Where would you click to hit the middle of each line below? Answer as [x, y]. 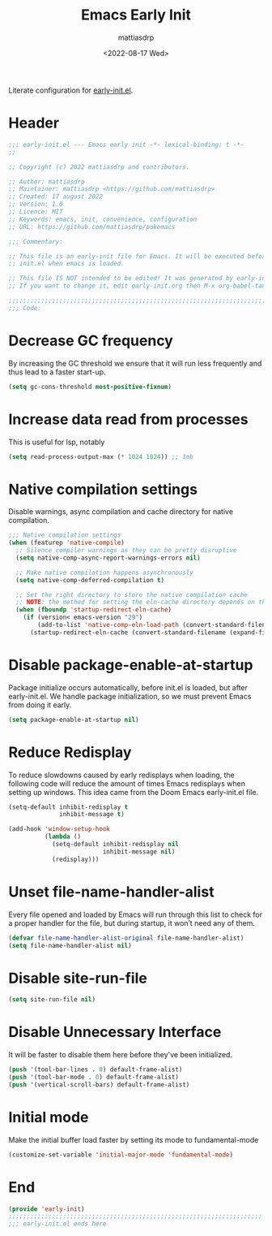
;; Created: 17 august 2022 [56, 197]
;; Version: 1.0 [36, 205]
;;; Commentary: [36, 241]
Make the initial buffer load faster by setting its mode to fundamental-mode [134, 1139]
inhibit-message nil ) [139, 851]
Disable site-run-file [78, 978]
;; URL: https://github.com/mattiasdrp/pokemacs [92, 227]
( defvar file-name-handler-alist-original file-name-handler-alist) [126, 938]
